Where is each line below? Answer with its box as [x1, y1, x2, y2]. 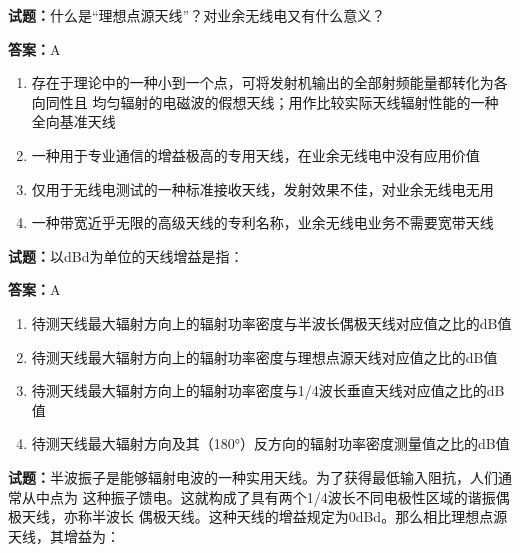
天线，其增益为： [8, 525, 120, 546]
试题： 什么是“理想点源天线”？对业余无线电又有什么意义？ [8, 5, 386, 25]
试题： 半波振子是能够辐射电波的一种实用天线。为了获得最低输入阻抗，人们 [8, 466, 498, 487]
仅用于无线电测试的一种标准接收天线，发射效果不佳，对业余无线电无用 [31, 178, 494, 199]
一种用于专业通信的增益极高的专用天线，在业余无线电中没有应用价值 [31, 144, 480, 165]
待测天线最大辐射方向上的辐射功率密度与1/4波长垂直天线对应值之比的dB [31, 380, 505, 401]
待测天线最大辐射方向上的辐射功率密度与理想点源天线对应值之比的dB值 [31, 346, 498, 367]
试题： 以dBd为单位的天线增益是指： [8, 245, 244, 266]
